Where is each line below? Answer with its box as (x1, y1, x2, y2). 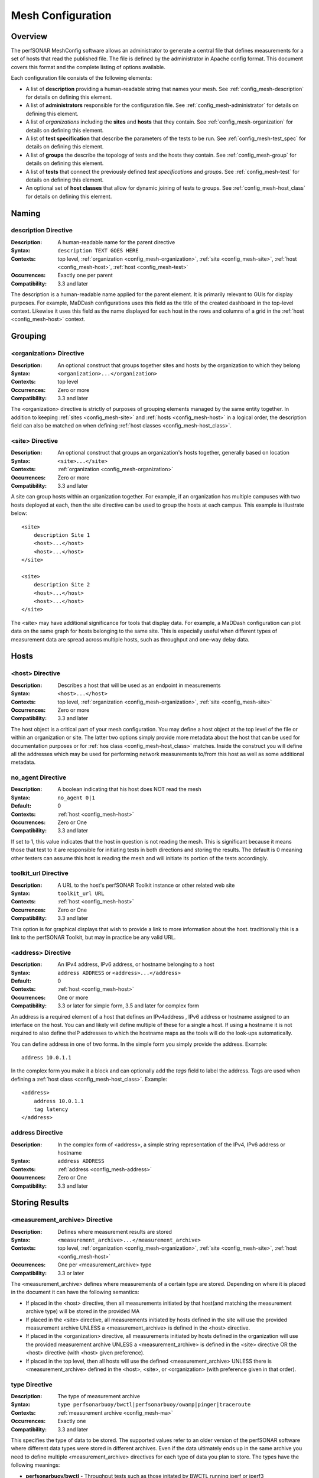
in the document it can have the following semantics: (11, 1289, 139, 1296)
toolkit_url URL (57, 890, 105, 897)
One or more (57, 994, 89, 1001)
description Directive (11, 226, 73, 235)
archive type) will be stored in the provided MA (25, 1308, 140, 1315)
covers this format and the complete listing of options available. (11, 63, 165, 70)
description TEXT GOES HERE (57, 247, 139, 254)
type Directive (11, 1380, 53, 1389)
